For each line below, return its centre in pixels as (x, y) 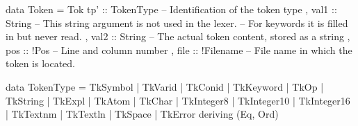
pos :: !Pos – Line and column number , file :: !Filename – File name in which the (179, 49)
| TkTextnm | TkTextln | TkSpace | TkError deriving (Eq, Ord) (142, 114)
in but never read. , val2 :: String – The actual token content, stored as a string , (178, 36)
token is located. (41, 63)
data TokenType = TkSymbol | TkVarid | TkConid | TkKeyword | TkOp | (165, 86)
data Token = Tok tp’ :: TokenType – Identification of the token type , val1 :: (171, 9)
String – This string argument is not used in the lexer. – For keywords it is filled (177, 22)
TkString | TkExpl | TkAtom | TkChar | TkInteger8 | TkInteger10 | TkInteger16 (178, 100)
